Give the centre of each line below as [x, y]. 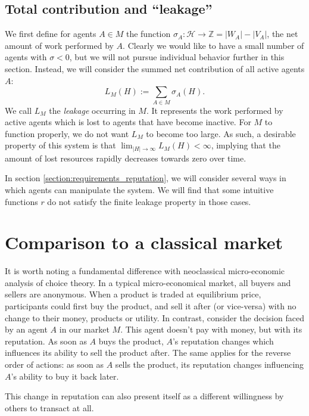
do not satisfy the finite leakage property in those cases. [149, 201]
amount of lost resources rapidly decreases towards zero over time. [126, 158]
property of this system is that [60, 145]
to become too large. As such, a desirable [221, 133]
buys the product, [131, 341]
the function [148, 34]
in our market [84, 329]
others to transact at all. [49, 407]
